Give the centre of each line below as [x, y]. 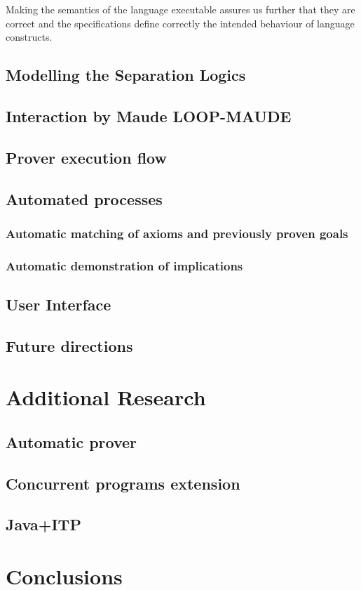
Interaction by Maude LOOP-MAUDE [149, 116]
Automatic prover [71, 441]
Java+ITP [43, 524]
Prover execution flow [86, 157]
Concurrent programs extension [123, 483]
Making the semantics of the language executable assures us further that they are [180, 9]
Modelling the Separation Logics [126, 75]
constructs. [29, 37]
